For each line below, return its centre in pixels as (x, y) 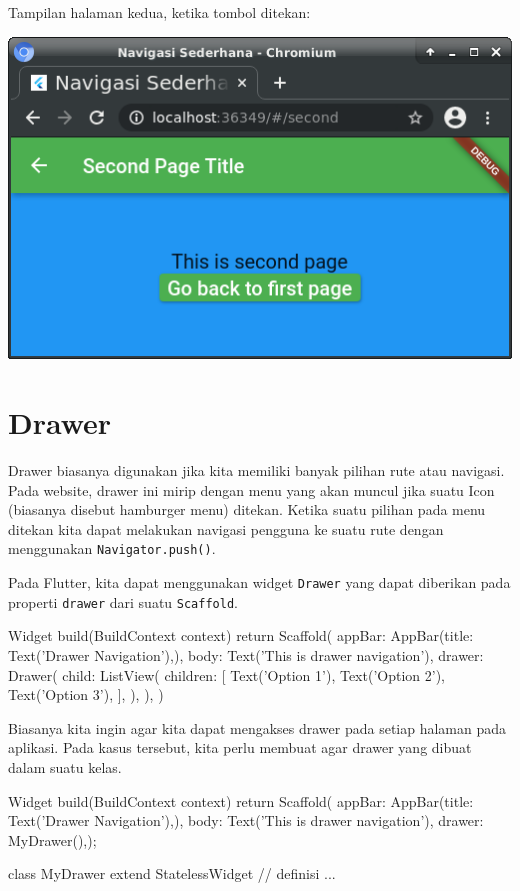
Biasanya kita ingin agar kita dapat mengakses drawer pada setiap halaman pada (257, 727)
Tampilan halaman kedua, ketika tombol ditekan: (159, 12)
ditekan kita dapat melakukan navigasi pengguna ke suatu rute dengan (226, 528)
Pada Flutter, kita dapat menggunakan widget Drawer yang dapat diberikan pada (259, 582)
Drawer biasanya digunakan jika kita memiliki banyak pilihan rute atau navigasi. (256, 470)
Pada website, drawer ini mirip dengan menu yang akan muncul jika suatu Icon (251, 489)
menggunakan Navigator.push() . (112, 548)
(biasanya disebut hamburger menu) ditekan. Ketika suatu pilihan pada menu (247, 509)
